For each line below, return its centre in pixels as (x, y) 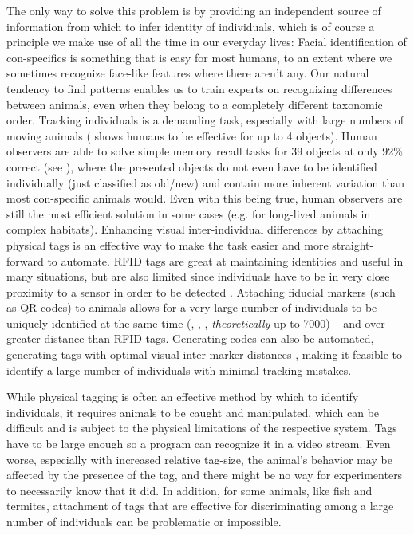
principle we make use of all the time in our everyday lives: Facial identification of (207, 42)
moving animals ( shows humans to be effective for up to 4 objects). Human (192, 135)
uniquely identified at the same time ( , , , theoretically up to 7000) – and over (196, 323)
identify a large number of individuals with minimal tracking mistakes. (179, 370)
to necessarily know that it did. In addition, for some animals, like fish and (189, 490)
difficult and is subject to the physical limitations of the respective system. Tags (202, 428)
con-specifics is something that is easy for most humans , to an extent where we (199, 57)
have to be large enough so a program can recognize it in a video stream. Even (199, 444)
